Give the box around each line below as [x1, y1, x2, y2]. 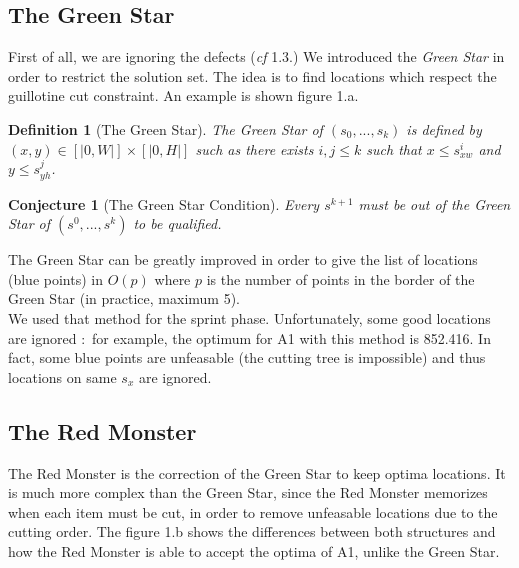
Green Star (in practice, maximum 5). [8, 288, 240, 309]
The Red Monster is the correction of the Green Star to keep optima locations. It [8, 462, 506, 483]
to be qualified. [133, 213, 222, 234]
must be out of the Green [358, 193, 511, 214]
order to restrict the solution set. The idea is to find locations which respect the [8, 65, 497, 86]
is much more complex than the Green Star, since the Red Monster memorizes [8, 482, 488, 503]
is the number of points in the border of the [206, 268, 475, 289]
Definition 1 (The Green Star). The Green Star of [8, 118, 323, 139]
